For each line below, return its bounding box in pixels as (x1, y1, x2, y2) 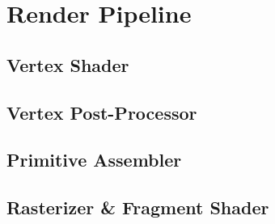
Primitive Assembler (6, 147, 182, 172)
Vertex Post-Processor (6, 99, 197, 125)
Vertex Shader (6, 52, 129, 77)
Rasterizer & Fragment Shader (6, 195, 269, 220)
